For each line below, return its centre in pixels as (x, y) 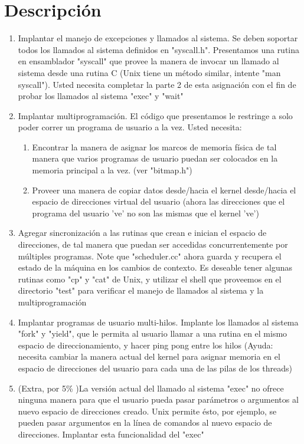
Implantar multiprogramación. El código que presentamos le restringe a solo (155, 115)
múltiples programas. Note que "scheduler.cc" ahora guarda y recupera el (150, 256)
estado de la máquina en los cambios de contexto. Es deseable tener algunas (155, 267)
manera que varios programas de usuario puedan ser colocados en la (155, 158)
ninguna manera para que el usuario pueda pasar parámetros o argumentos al (158, 399)
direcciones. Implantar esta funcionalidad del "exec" (111, 434)
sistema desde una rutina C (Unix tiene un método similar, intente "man (149, 72)
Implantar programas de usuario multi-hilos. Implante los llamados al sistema (158, 322)
